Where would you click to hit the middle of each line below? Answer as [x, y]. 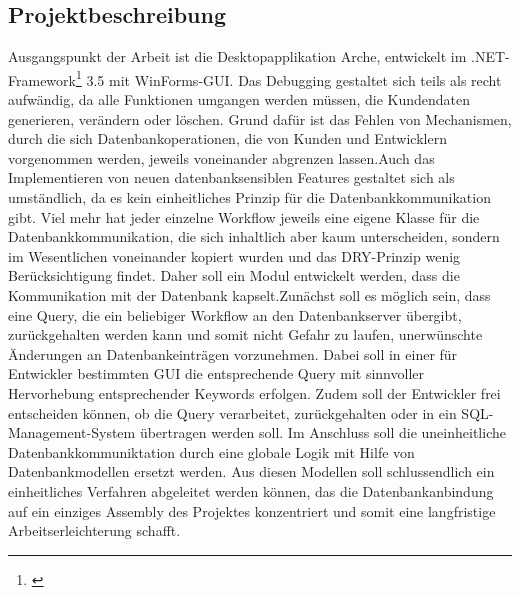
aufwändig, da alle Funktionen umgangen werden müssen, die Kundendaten [239, 99]
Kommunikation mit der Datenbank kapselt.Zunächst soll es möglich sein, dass [249, 294]
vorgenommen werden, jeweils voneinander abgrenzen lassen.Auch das [221, 157]
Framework [42, 79]
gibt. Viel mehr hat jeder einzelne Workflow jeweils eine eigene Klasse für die [244, 216]
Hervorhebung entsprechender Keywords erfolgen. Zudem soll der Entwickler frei [254, 392]
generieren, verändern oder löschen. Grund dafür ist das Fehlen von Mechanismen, [260, 118]
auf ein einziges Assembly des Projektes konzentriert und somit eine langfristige [252, 510]
